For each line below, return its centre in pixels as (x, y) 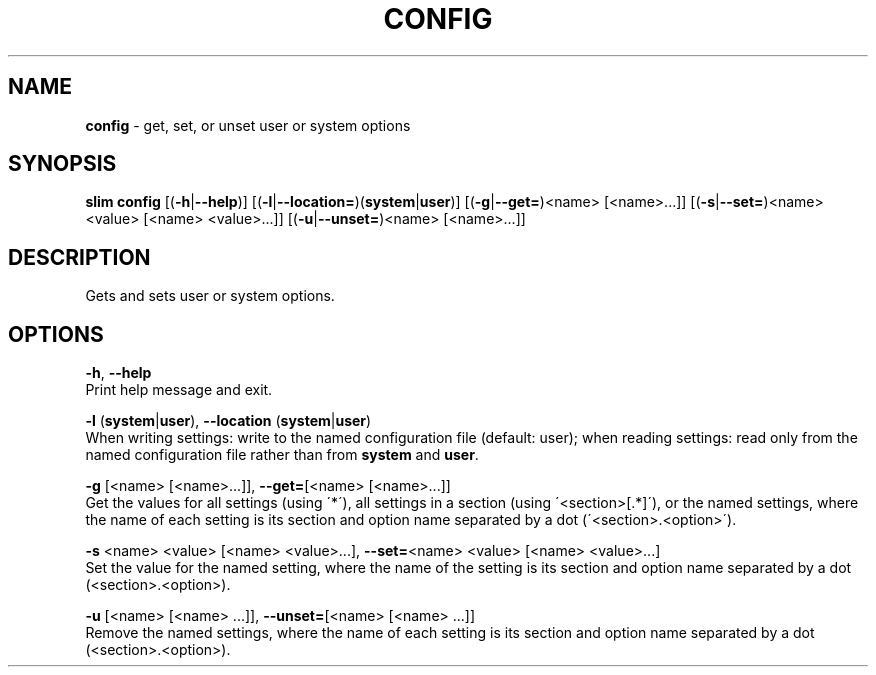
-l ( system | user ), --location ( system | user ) (228, 421)
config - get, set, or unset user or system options (248, 125)
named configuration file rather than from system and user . (282, 455)
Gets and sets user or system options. (210, 296)
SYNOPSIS (62, 164)
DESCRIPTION (79, 257)
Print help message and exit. (179, 390)
